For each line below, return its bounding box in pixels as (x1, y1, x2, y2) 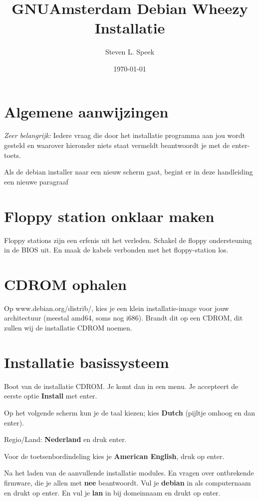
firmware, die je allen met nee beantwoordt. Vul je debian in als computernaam (4, 477, 251, 487)
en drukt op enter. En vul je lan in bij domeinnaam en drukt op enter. (4, 487, 221, 497)
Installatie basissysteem (4, 351, 169, 372)
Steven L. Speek (105, 46, 155, 57)
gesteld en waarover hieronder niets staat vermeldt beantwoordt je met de (4, 140, 230, 150)
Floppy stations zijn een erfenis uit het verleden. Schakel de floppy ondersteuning (4, 234, 252, 245)
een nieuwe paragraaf (4, 176, 68, 186)
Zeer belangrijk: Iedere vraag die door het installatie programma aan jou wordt (4, 130, 245, 140)
